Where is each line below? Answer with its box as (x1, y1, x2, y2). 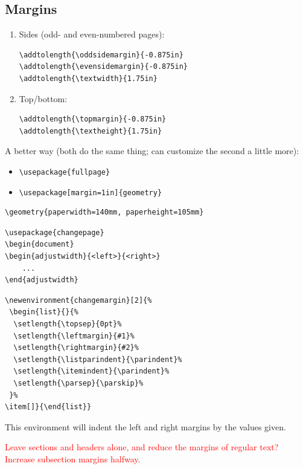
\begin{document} (5, 240, 74, 249)
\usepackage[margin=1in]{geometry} (19, 188, 162, 197)
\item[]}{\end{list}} (5, 403, 92, 412)
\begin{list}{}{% (9, 308, 78, 317)
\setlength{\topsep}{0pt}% (13, 320, 122, 329)
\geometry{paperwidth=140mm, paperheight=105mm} (5, 208, 204, 217)
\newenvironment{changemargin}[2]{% (5, 296, 152, 305)
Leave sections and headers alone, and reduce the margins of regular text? (5, 441, 279, 453)
